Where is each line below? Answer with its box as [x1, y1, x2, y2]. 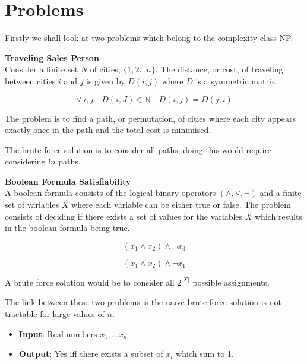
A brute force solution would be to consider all [5, 276, 175, 288]
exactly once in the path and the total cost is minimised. [5, 124, 211, 136]
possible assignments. [192, 276, 270, 288]
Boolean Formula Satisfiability [5, 175, 131, 187]
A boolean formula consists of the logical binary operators [5, 186, 216, 199]
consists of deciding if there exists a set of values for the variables [5, 210, 243, 222]
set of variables [5, 198, 59, 211]
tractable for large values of [5, 308, 105, 320]
